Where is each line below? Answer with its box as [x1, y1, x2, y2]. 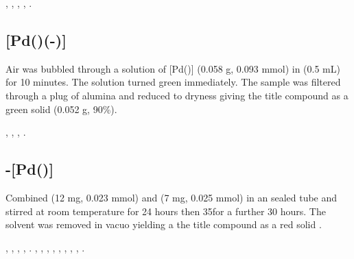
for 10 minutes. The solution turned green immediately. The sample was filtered [5, 75, 341, 89]
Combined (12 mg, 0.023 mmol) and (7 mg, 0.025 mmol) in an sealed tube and [5, 190, 338, 204]
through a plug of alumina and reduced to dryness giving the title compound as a [5, 88, 349, 102]
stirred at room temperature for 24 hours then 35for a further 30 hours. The [5, 203, 326, 218]
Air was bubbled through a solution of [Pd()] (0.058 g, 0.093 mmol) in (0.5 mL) [5, 61, 340, 75]
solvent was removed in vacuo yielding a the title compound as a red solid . [5, 217, 322, 232]
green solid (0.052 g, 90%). [5, 101, 117, 116]
